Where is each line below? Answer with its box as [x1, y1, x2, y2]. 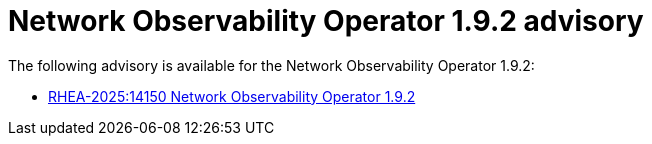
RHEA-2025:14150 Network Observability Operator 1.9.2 [48, 87, 416, 105]
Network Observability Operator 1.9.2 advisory [8, 4, 644, 38]
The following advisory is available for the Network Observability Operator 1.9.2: [8, 56, 535, 74]
